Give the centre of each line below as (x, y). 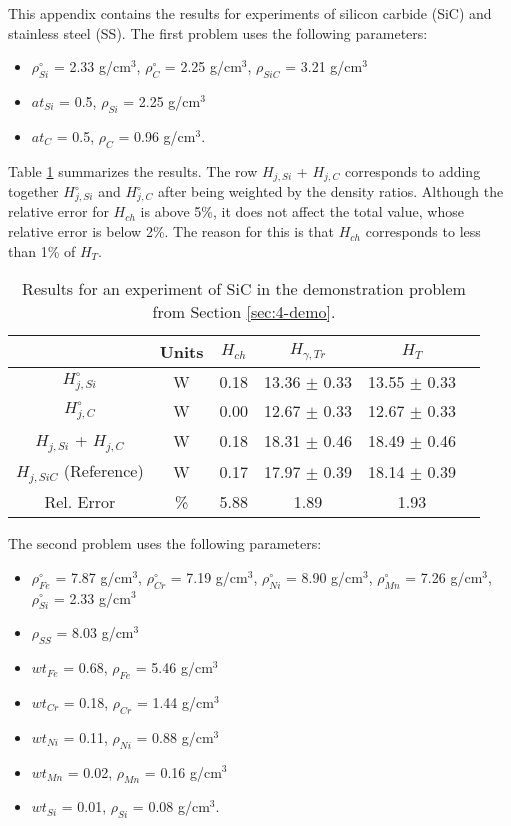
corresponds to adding (412, 170)
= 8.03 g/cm (95, 632)
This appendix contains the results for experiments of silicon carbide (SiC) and (250, 13)
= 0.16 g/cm (183, 771)
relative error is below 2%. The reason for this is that (171, 231)
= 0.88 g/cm (175, 736)
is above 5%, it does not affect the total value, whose (302, 211)
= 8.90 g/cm (324, 576)
